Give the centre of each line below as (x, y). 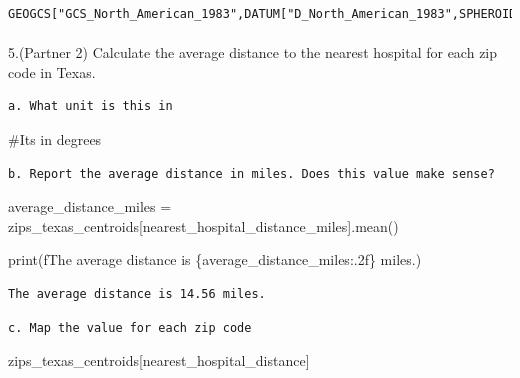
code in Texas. (52, 71)
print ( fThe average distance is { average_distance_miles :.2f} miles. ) (215, 259)
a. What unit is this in (90, 106)
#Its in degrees (55, 138)
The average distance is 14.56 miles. (137, 293)
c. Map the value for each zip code (130, 327)
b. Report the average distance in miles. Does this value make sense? (251, 173)
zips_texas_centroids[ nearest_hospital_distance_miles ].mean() (203, 225)
